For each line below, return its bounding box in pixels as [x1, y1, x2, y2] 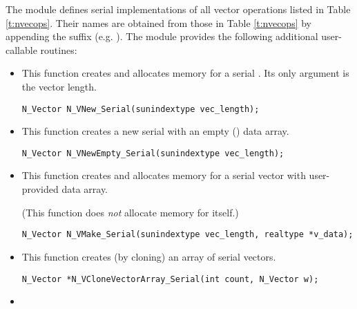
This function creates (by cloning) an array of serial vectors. [21, 249, 276, 263]
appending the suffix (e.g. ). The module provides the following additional [6, 29, 318, 44]
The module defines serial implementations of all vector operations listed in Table [6, 2, 351, 16]
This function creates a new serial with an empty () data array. [21, 124, 289, 138]
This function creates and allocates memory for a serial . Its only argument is [21, 66, 349, 80]
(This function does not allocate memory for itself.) [21, 205, 239, 219]
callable [6, 42, 37, 57]
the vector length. [21, 79, 97, 93]
